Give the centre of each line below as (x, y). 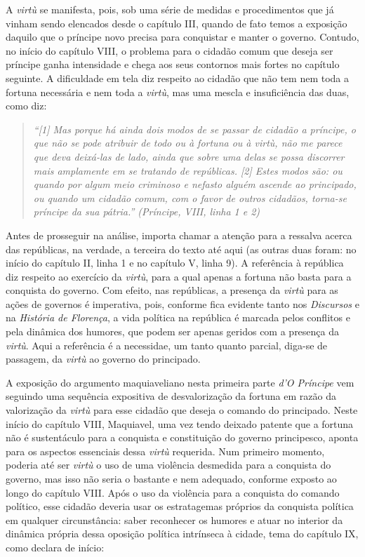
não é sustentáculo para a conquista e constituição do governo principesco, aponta (182, 437)
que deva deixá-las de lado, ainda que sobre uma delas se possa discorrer (189, 156)
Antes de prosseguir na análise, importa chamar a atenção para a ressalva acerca (179, 235)
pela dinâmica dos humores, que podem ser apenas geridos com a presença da (173, 331)
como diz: (26, 106)
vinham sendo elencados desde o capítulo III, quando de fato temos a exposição (177, 23)
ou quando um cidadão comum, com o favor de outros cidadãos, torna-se (190, 197)
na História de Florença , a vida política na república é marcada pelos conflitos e (178, 317)
